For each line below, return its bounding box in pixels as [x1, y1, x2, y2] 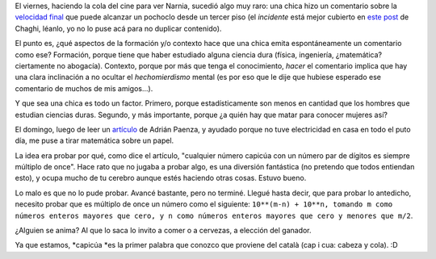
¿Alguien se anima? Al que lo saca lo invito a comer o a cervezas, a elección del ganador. [15, 226, 312, 236]
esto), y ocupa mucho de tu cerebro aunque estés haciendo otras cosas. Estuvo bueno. [15, 173, 307, 183]
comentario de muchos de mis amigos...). [15, 83, 153, 93]
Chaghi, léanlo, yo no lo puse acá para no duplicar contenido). [15, 23, 222, 33]
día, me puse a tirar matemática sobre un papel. [15, 136, 174, 145]
